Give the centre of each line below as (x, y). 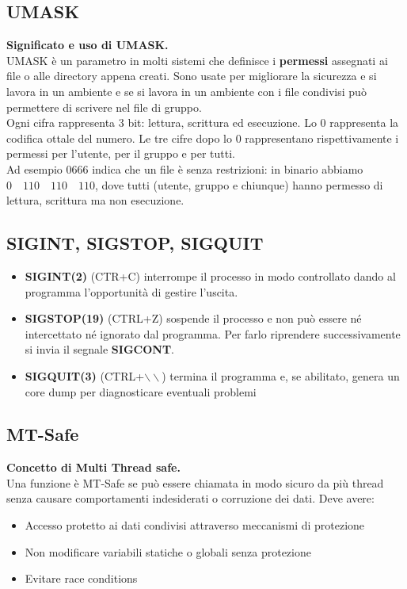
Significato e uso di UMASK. (87, 45)
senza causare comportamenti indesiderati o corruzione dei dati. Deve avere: (190, 498)
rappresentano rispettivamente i (322, 138)
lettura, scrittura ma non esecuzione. (95, 200)
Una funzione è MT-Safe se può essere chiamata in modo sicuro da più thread (195, 482)
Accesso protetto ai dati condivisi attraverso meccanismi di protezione (195, 525)
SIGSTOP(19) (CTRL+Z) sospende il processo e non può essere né (193, 318)
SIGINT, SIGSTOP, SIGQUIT (135, 243)
